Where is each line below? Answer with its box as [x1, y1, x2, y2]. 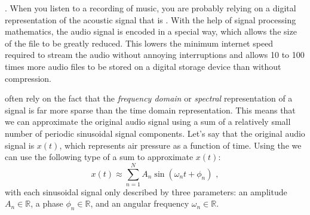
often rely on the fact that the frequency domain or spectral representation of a [5, 92, 293, 105]
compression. [5, 72, 51, 84]
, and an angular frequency [90, 197, 189, 210]
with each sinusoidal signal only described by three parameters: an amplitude [5, 185, 287, 198]
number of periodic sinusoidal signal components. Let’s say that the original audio [5, 127, 305, 139]
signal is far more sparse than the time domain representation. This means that [5, 103, 296, 116]
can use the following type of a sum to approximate [5, 150, 194, 163]
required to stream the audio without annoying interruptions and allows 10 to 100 [5, 48, 305, 61]
